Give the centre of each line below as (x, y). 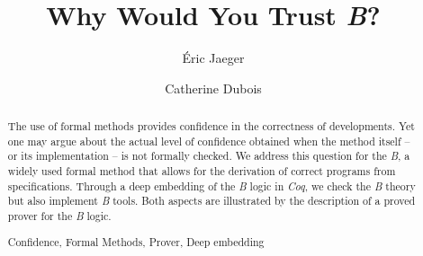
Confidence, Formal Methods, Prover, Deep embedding (136, 241)
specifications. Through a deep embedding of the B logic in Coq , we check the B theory (211, 185)
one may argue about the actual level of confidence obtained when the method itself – (209, 141)
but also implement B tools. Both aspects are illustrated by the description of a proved (211, 201)
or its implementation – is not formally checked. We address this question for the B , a (209, 156)
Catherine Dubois (213, 88)
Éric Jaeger (213, 58)
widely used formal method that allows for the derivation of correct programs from (202, 171)
